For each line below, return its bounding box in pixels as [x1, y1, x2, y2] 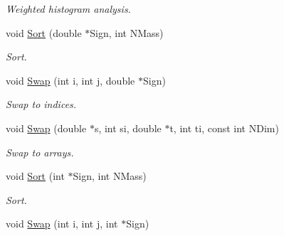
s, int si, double [94, 120, 162, 135]
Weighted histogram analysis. [6, 1, 131, 16]
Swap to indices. [6, 97, 77, 112]
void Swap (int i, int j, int [6, 216, 118, 231]
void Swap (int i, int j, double [6, 73, 135, 87]
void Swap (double [6, 120, 87, 135]
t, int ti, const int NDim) [169, 120, 279, 135]
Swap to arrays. [6, 144, 74, 159]
